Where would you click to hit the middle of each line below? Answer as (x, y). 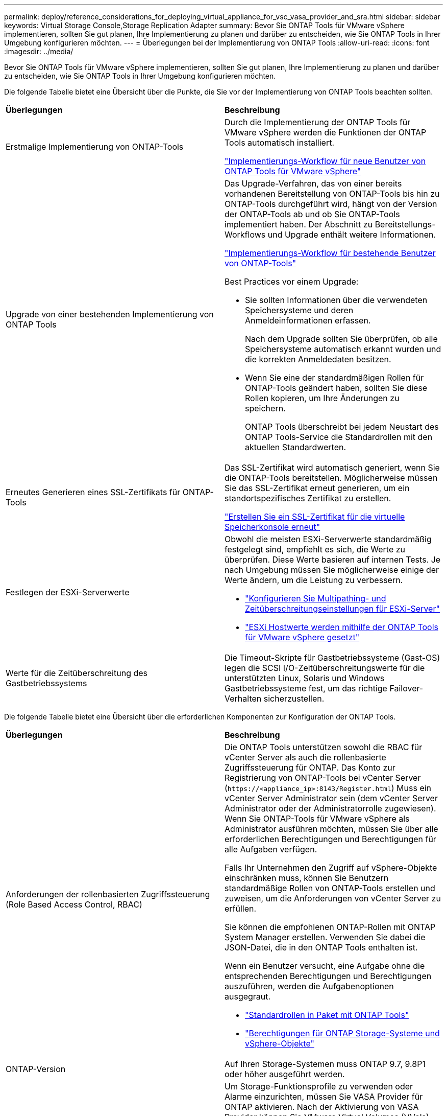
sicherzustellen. (294, 699)
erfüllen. (241, 909)
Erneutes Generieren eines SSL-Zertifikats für (93, 492)
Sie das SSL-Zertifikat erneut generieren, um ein (317, 488)
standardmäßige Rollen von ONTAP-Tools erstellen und (330, 888)
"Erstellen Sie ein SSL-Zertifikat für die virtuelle (315, 517)
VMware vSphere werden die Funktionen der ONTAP (326, 132)
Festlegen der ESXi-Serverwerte (68, 592)
